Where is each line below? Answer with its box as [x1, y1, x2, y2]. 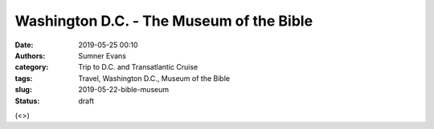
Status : [14, 96, 40, 106]
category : [14, 62, 49, 72]
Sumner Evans [78, 50, 126, 60]
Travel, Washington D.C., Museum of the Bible [78, 73, 231, 83]
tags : [14, 73, 33, 83]
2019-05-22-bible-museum [78, 85, 169, 95]
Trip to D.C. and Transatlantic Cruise [78, 62, 199, 72]
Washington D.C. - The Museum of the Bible [14, 12, 313, 30]
